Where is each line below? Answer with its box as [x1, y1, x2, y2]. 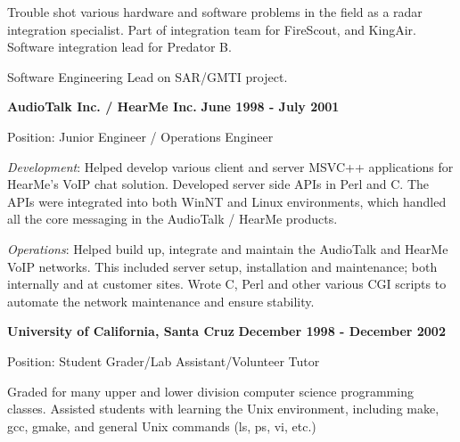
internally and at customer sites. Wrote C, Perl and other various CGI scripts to [7, 274, 447, 293]
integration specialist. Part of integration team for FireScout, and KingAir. [7, 20, 416, 38]
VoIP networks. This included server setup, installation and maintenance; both [7, 257, 438, 275]
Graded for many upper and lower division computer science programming [7, 381, 414, 400]
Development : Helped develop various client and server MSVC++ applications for [7, 157, 454, 176]
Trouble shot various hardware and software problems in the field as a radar [7, 3, 423, 20]
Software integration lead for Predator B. [7, 37, 232, 56]
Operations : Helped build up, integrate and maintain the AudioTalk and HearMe [7, 239, 448, 258]
